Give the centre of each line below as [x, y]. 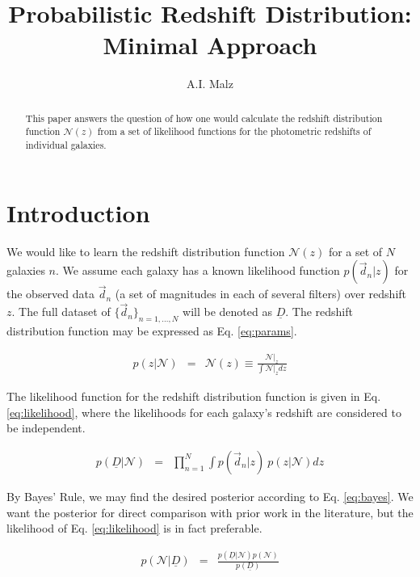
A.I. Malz [210, 84]
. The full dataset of [61, 312]
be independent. [46, 428]
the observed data [51, 294]
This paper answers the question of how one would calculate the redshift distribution [204, 118]
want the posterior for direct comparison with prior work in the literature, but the [210, 512]
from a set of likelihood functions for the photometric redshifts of [234, 131]
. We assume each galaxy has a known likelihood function [197, 270]
